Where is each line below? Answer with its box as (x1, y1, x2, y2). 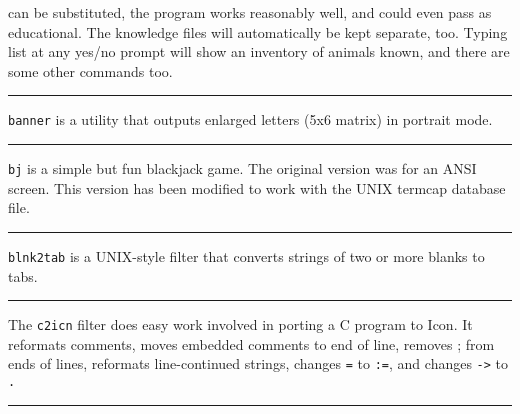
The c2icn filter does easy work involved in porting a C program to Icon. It (8, 314, 473, 335)
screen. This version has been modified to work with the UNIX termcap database (8, 177, 506, 198)
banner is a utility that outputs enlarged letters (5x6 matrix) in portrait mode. (8, 109, 493, 130)
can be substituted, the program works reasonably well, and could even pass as (8, 2, 492, 22)
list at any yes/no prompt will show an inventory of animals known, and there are (8, 41, 510, 62)
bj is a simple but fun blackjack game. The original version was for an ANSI (8, 158, 477, 179)
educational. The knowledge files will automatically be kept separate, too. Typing (8, 21, 508, 42)
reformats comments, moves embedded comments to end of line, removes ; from (8, 333, 495, 354)
